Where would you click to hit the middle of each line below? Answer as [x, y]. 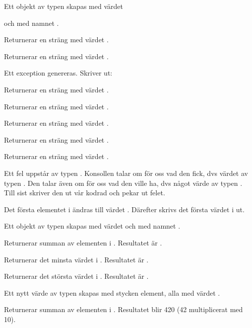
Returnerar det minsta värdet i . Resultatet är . [76, 259]
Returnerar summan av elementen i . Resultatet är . [83, 242]
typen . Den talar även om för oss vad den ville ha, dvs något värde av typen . [123, 183]
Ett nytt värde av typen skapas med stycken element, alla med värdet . [112, 292]
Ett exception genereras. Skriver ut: [58, 73]
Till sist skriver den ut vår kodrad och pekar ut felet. [85, 193]
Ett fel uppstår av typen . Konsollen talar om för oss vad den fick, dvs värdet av [126, 173]
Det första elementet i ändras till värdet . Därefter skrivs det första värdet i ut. [124, 209]
